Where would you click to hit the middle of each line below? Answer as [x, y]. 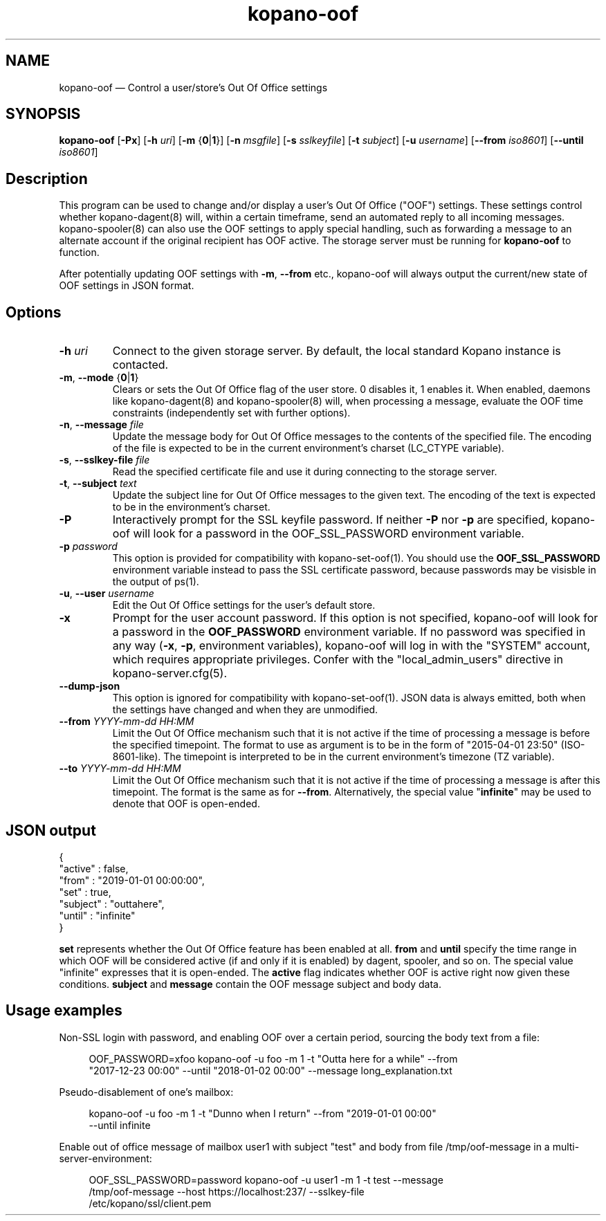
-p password [88, 547]
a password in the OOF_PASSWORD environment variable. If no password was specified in [349, 632]
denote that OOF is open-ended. [186, 804]
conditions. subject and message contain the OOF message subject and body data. [250, 984]
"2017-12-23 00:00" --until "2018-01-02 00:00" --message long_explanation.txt [270, 1070]
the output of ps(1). [156, 582]
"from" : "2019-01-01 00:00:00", [132, 880]
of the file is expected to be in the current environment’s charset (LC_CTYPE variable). [308, 448]
